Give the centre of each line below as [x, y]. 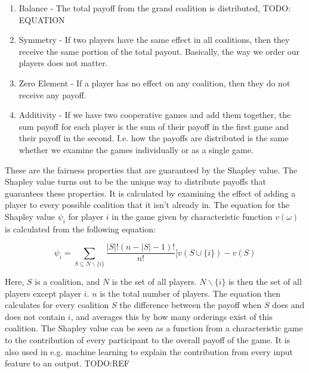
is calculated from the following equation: [80, 229]
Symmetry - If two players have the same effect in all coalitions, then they [154, 40]
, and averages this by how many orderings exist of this [172, 316]
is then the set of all [265, 282]
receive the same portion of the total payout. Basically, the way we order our [159, 51]
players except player [43, 293]
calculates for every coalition [57, 305]
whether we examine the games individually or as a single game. [136, 149]
